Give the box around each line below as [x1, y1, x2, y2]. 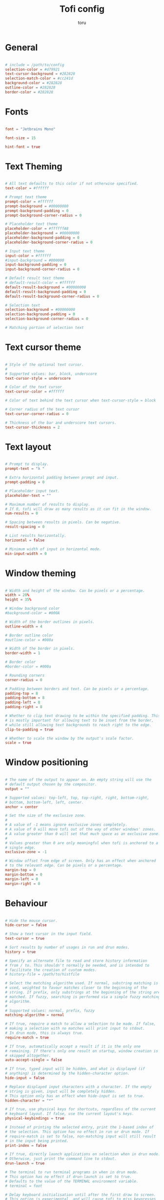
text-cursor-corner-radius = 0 [5, 411, 69, 416]
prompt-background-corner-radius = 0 [5, 213, 82, 218]
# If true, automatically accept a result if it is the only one [5, 1044, 141, 1049]
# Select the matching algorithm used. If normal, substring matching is [5, 981, 159, 986]
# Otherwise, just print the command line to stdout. [5, 1156, 117, 1161]
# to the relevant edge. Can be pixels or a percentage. [5, 863, 123, 868]
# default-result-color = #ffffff [5, 280, 76, 285]
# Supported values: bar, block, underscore [5, 371, 97, 376]
